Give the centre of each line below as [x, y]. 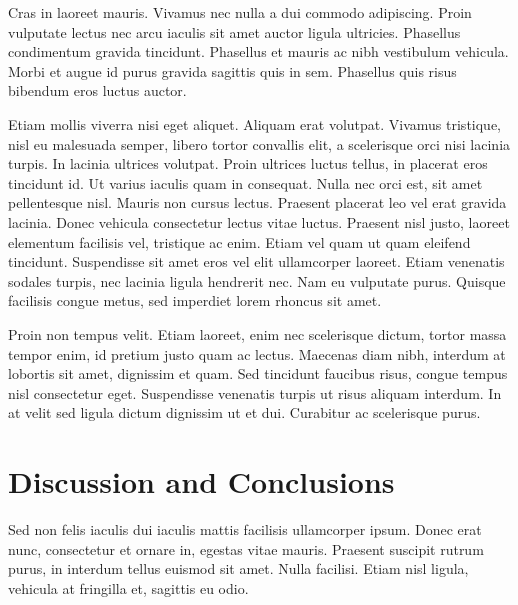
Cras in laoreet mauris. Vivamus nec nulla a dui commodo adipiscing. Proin [240, 12]
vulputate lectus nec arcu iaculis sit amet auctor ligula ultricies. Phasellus [234, 31]
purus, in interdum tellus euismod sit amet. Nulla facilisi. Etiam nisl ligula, [238, 568]
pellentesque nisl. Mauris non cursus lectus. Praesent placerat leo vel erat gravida [257, 202]
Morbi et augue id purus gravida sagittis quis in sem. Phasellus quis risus [232, 70]
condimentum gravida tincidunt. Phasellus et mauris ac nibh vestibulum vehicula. [258, 51]
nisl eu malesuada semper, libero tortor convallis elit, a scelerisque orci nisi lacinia [259, 143]
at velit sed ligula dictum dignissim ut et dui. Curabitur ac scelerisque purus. [244, 412]
